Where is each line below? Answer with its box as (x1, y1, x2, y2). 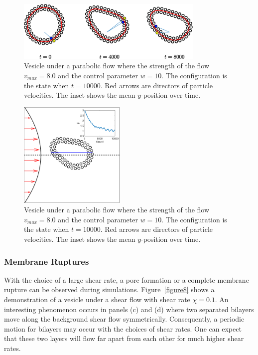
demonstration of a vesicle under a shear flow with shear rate (4, 294, 190, 305)
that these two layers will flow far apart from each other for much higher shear (4, 333, 244, 344)
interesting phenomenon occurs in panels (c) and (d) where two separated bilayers (4, 304, 254, 314)
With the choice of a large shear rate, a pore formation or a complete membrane (4, 274, 249, 285)
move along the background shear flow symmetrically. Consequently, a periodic (4, 314, 245, 324)
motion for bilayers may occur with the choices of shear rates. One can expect (4, 323, 242, 334)
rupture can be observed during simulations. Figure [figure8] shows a (4, 284, 215, 295)
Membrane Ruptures (4, 255, 89, 267)
